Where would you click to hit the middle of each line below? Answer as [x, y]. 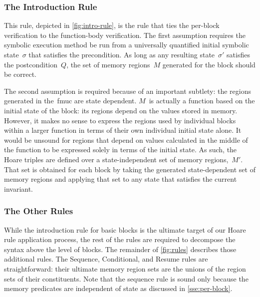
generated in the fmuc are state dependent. [70, 101]
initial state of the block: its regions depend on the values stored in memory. [121, 110]
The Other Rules [39, 211]
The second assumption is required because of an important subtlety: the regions [128, 91]
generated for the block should [209, 64]
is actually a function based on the [202, 101]
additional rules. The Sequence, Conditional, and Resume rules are [106, 259]
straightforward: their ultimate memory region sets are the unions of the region [125, 268]
